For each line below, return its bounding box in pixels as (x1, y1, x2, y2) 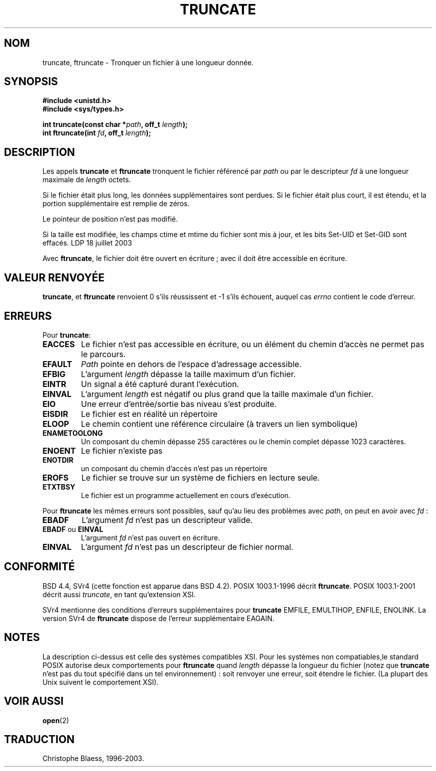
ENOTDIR (42, 455, 74, 464)
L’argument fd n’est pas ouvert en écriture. (81, 533, 220, 542)
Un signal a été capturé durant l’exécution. (81, 379, 239, 389)
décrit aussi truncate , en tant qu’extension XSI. (42, 590, 196, 599)
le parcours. (81, 349, 126, 359)
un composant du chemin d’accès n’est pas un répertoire (81, 464, 267, 473)
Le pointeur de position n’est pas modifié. (42, 215, 178, 224)
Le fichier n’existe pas (81, 445, 163, 456)
